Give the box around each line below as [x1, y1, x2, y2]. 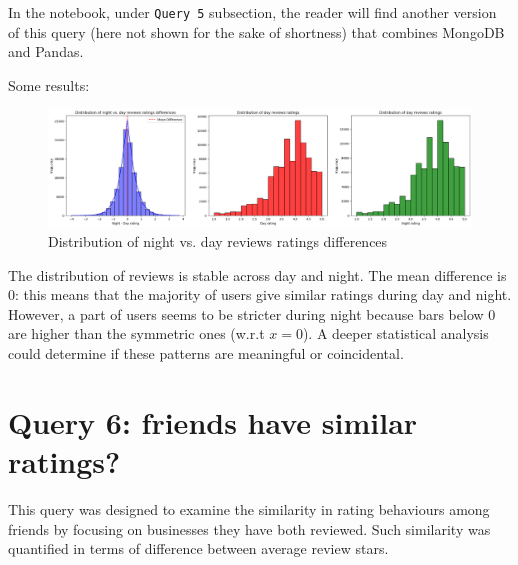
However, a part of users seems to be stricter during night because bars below [8, 303, 484, 324]
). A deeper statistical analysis [302, 323, 489, 344]
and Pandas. [8, 41, 84, 62]
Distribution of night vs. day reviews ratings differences [48, 231, 388, 252]
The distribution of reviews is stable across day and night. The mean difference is [8, 264, 507, 285]
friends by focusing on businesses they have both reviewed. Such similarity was [8, 518, 491, 539]
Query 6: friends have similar [8, 401, 418, 442]
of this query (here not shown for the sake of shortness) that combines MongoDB [8, 21, 505, 42]
